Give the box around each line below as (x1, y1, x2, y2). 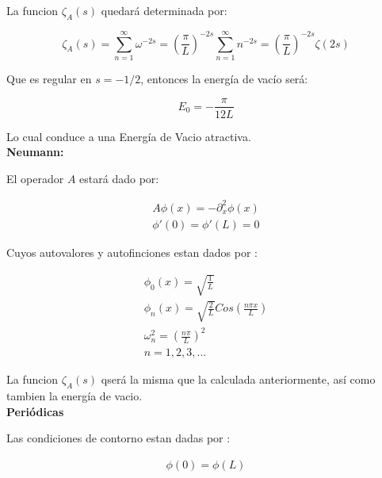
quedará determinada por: (101, 2, 227, 18)
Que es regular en (6, 70, 92, 86)
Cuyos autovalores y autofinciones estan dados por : (6, 243, 258, 260)
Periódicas (6, 403, 64, 419)
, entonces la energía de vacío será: (140, 70, 308, 86)
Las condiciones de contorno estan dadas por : (6, 430, 231, 446)
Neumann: (6, 143, 64, 160)
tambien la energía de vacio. (6, 388, 143, 404)
